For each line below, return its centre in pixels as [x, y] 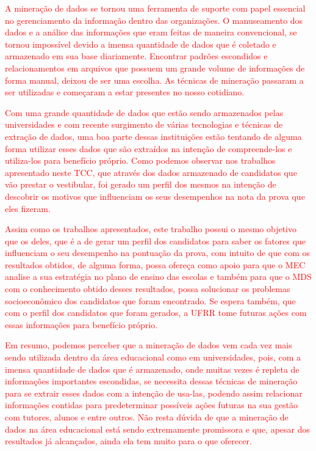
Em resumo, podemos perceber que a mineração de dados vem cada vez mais [149, 345]
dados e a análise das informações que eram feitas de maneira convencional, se [151, 32]
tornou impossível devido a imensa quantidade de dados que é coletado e [141, 44]
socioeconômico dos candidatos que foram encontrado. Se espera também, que [150, 300]
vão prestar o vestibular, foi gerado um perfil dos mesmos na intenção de [141, 184]
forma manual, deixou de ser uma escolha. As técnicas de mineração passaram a [154, 80]
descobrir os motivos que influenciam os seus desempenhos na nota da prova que [155, 196]
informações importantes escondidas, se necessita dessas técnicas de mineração [151, 381]
